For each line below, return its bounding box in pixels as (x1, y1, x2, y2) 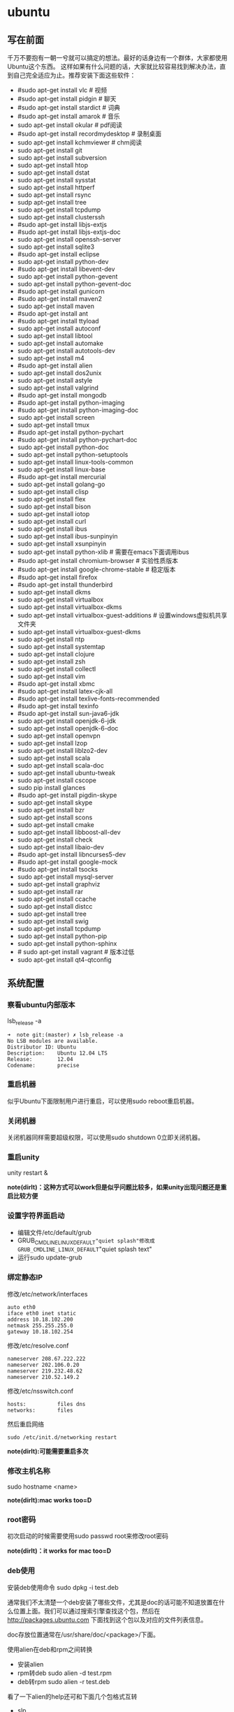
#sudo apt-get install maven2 (17, 295, 103, 302)
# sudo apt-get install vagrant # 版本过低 (17, 948, 135, 956)
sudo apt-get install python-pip (17, 932, 107, 940)
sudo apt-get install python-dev (17, 258, 109, 265)
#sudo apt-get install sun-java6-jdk (17, 710, 119, 717)
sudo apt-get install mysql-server (17, 872, 114, 881)
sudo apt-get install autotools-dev (17, 346, 115, 355)
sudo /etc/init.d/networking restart (7, 1433, 117, 1441)
